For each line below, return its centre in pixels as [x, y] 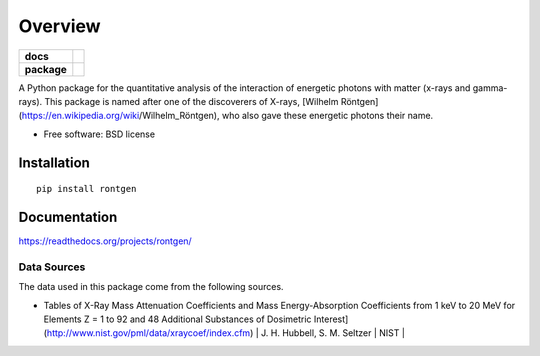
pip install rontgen [86, 189]
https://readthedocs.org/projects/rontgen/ [105, 241]
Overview [59, 26]
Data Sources [52, 267]
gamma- [490, 87]
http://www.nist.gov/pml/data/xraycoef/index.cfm [148, 333]
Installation [54, 162]
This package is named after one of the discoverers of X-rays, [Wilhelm [191, 101]
